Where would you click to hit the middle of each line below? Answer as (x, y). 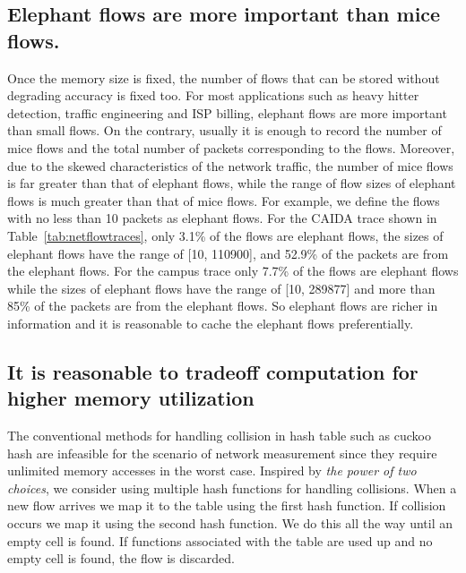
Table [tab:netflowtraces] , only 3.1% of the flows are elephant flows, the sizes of (225, 235)
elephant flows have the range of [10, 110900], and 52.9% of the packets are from (228, 253)
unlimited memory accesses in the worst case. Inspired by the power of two (212, 470)
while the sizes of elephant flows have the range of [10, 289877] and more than (221, 288)
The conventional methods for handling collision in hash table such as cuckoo (219, 436)
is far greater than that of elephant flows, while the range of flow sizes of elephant (232, 183)
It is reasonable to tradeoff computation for (213, 371)
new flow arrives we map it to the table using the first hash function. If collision (227, 505)
